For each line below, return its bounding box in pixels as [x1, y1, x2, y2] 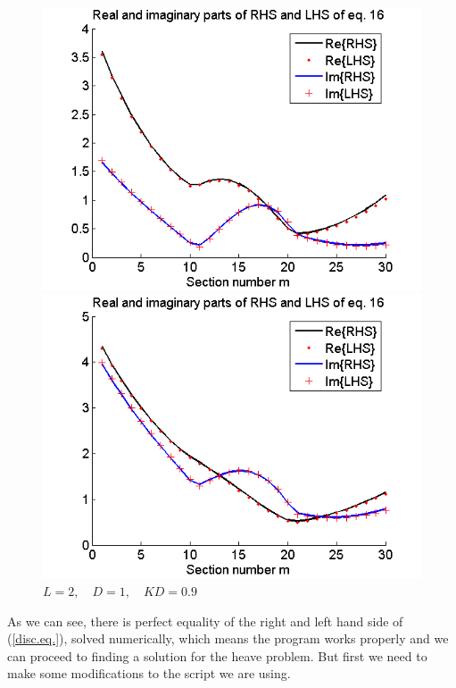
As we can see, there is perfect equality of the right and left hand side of [7, 611, 403, 630]
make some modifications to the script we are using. [7, 664, 291, 683]
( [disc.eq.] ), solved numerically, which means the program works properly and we [7, 629, 449, 648]
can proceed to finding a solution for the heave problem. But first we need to [7, 646, 427, 665]
